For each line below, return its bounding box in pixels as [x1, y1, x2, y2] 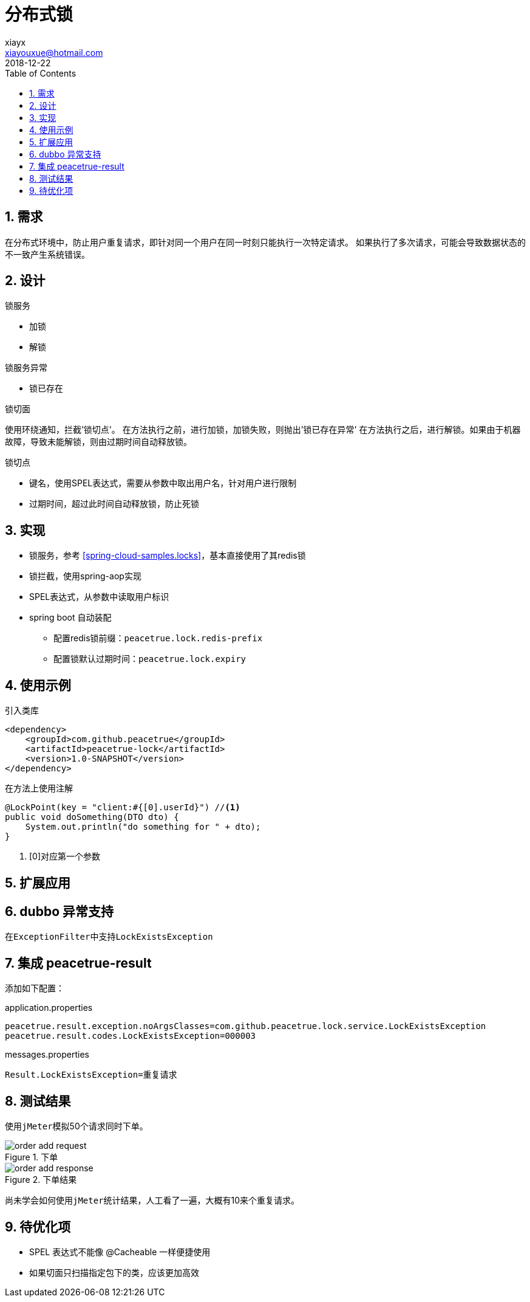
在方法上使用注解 [5, 783, 73, 794]
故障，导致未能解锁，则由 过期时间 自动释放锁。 [5, 436, 192, 447]
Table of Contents [5, 67, 76, 78]
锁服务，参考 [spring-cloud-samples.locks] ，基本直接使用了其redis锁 [29, 550, 306, 561]
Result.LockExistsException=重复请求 [5, 1070, 177, 1080]
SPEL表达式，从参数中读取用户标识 [29, 591, 169, 602]
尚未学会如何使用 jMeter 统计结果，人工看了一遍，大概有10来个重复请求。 [5, 1195, 300, 1206]
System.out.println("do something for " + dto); [25, 822, 261, 832]
